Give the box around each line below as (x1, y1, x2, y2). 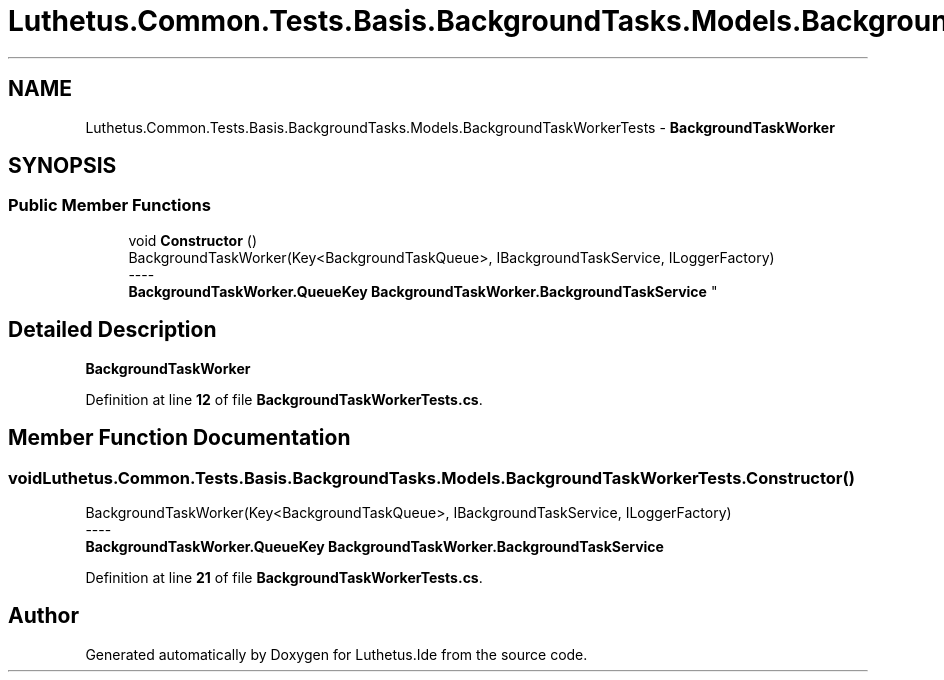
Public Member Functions (8, 195, 211, 216)
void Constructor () (128, 231, 257, 249)
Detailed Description (8, 317, 217, 343)
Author (8, 603, 79, 629)
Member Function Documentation (8, 425, 351, 451)
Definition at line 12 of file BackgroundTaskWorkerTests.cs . (85, 390, 483, 408)
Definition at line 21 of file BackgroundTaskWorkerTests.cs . (85, 568, 483, 586)
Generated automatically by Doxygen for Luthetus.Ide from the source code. (85, 645, 588, 663)
